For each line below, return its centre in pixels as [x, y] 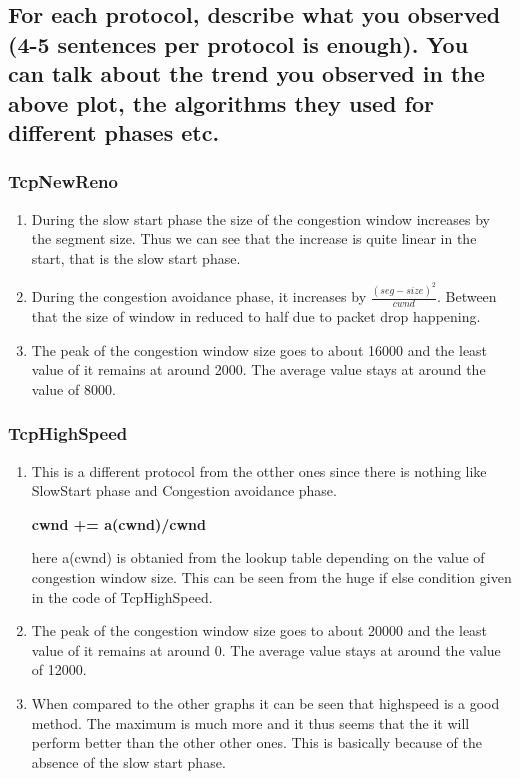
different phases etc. [114, 131]
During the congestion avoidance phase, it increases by [199, 296]
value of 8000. [73, 388]
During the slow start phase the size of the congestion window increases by [260, 218]
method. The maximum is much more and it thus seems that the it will [250, 722]
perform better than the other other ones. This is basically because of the [256, 742]
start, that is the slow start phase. [136, 257]
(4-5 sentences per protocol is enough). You [238, 43]
